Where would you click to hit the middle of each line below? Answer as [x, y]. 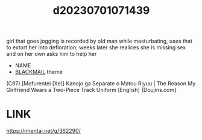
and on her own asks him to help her [52, 54]
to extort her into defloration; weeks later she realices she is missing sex [96, 47]
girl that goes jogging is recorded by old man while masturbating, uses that [99, 41]
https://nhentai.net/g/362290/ [44, 131]
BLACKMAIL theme [39, 72]
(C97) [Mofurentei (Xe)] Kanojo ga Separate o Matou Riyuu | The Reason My [101, 84]
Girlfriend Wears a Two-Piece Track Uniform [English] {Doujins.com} [91, 90]
